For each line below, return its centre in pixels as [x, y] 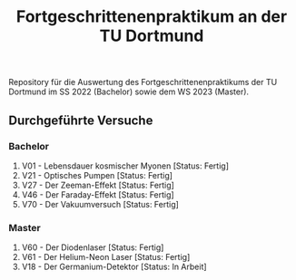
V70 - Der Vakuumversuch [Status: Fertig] [100, 204]
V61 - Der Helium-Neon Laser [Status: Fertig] [106, 257]
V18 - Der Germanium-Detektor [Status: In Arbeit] [114, 267]
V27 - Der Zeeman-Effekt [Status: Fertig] [98, 185]
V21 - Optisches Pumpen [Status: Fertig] [97, 175]
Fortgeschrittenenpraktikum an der [152, 17]
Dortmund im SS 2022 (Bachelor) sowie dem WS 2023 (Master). [129, 92]
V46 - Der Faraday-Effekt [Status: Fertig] [98, 194]
